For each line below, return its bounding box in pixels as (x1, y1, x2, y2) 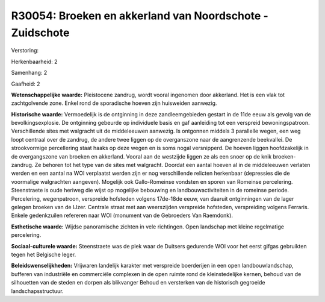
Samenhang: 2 (11, 69, 48, 77)
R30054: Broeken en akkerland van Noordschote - (11, 9, 268, 22)
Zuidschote (11, 26, 70, 39)
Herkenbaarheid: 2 (11, 58, 58, 65)
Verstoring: (11, 47, 39, 54)
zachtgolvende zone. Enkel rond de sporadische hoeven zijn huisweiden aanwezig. (11, 99, 217, 107)
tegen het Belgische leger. (11, 251, 76, 258)
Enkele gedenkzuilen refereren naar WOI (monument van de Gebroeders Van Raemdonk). (11, 212, 233, 219)
